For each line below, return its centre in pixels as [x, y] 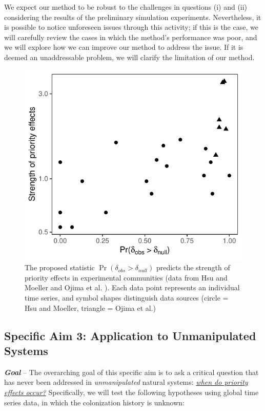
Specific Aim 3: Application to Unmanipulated [130, 335]
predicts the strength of [193, 267]
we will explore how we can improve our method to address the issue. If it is [124, 47]
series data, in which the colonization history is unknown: [94, 402]
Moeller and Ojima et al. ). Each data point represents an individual [132, 287]
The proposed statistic [60, 267]
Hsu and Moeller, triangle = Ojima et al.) [90, 307]
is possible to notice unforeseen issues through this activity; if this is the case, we [131, 27]
